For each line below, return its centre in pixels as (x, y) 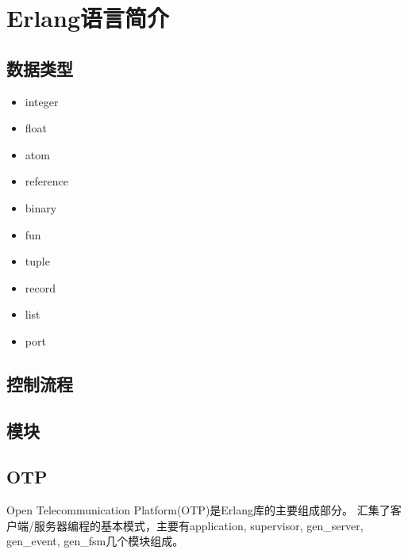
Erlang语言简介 (88, 18)
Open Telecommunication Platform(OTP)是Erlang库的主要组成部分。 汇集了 (198, 510)
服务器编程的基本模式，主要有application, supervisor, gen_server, (198, 525)
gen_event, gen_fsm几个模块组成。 (95, 541)
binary (41, 207)
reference (46, 181)
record (40, 287)
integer (42, 101)
